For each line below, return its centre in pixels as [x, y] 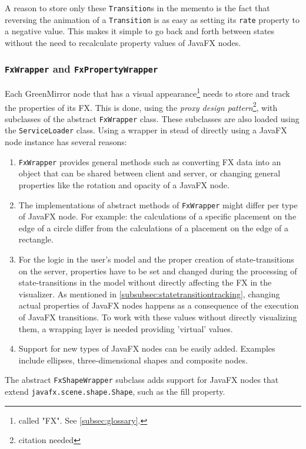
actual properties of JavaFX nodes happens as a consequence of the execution [159, 305]
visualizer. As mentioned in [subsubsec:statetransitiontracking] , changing [149, 294]
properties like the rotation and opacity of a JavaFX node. [124, 184]
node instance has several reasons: [66, 142]
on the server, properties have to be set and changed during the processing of [158, 271]
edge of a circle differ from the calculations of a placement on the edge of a [154, 227]
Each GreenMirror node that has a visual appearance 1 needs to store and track [147, 92]
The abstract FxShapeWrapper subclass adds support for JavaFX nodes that [142, 380]
